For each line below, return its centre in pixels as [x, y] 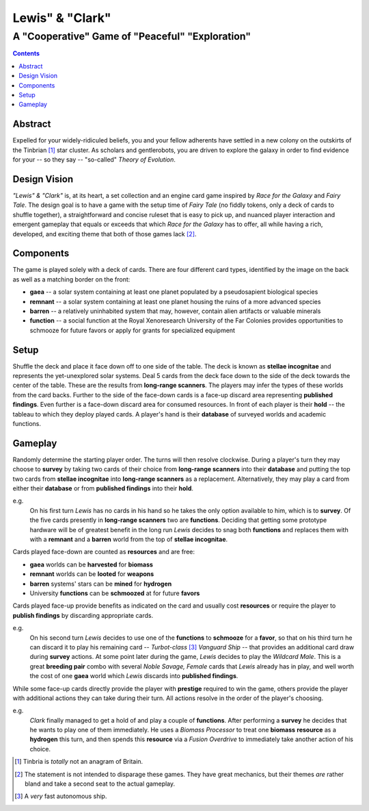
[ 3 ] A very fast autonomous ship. [61, 796]
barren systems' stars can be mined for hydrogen [101, 584]
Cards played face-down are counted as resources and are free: [104, 552]
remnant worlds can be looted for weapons [92, 574]
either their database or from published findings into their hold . [103, 488]
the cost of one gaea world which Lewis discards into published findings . [134, 676]
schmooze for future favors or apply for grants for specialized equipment [133, 330]
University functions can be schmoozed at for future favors [115, 593]
